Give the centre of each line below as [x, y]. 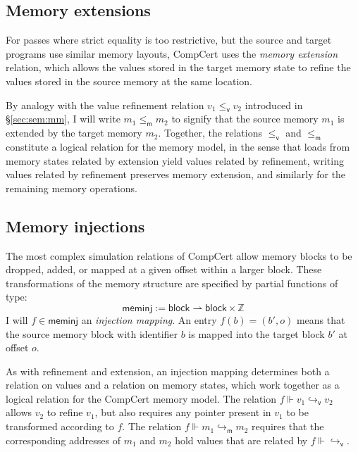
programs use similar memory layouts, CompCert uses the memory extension [172, 53]
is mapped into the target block [257, 333]
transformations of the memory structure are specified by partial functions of [172, 283]
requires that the [288, 426]
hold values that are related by [241, 440]
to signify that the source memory [245, 119]
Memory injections [75, 226]
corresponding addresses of [63, 440]
